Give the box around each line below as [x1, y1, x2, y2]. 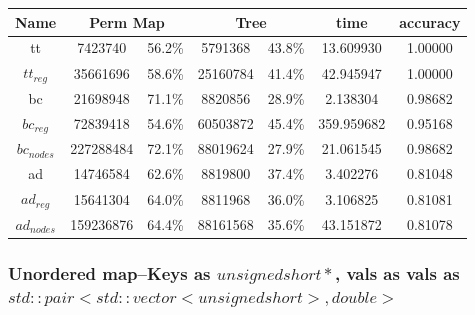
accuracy [399, 11, 461, 32]
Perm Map [89, 11, 165, 32]
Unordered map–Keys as [8, 260, 211, 285]
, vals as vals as [334, 260, 460, 285]
